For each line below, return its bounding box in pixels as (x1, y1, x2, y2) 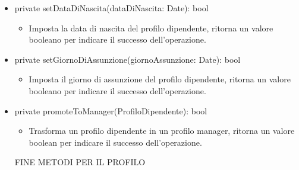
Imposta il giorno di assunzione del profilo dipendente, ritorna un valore (29, 73, 291, 85)
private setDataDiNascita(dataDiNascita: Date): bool (14, 2, 209, 14)
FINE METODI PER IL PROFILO (14, 156, 146, 168)
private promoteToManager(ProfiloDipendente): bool (14, 104, 207, 117)
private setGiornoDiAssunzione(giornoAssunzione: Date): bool (14, 53, 241, 65)
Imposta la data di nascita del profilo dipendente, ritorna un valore (29, 21, 273, 34)
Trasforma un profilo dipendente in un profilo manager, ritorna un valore (29, 124, 295, 137)
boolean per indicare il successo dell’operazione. (29, 136, 202, 148)
